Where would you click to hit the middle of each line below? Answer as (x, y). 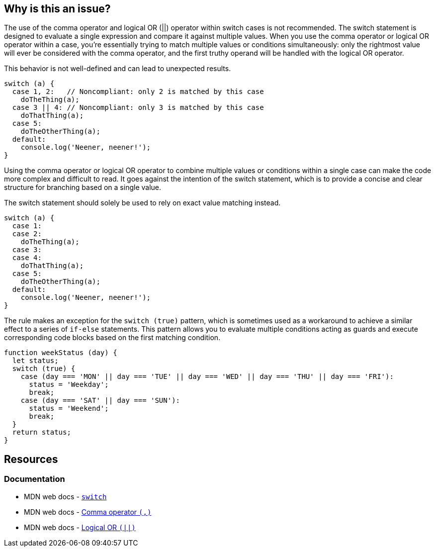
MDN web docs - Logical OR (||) (80, 527)
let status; (35, 361)
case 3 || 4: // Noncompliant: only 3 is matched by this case (138, 108)
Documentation (35, 479)
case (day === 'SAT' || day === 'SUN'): (100, 401)
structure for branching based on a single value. (83, 187)
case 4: (27, 258)
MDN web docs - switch (65, 496)
